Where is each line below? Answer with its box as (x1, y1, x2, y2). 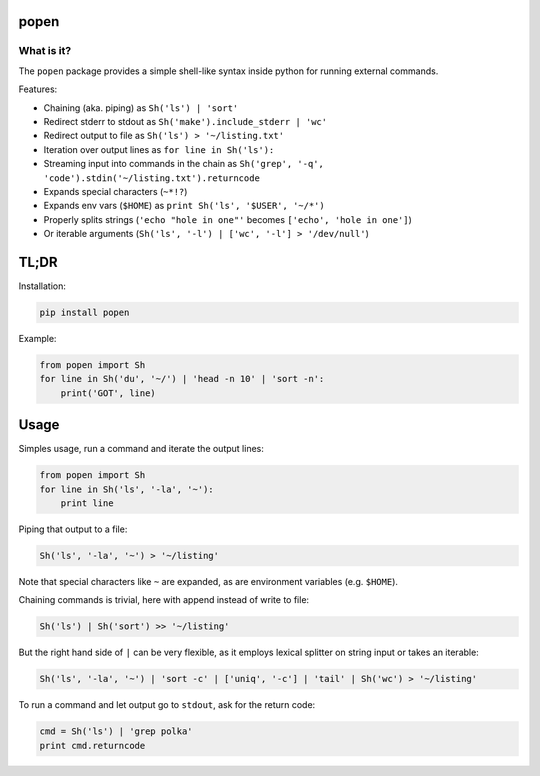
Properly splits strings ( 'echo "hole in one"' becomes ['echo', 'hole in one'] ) (43, 213, 412, 225)
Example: (18, 332, 57, 344)
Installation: (18, 280, 67, 292)
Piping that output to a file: (18, 523, 128, 535)
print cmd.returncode (39, 740, 146, 751)
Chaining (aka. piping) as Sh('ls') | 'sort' (43, 101, 239, 114)
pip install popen (39, 306, 130, 318)
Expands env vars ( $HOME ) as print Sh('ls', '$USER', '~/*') (43, 200, 325, 212)
